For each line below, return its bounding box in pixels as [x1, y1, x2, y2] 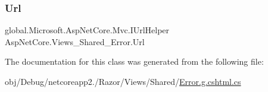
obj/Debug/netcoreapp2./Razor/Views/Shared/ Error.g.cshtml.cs [5, 75, 241, 87]
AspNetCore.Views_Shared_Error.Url [5, 35, 145, 47]
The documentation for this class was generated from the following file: [5, 55, 264, 68]
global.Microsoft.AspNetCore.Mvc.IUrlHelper [5, 24, 170, 36]
